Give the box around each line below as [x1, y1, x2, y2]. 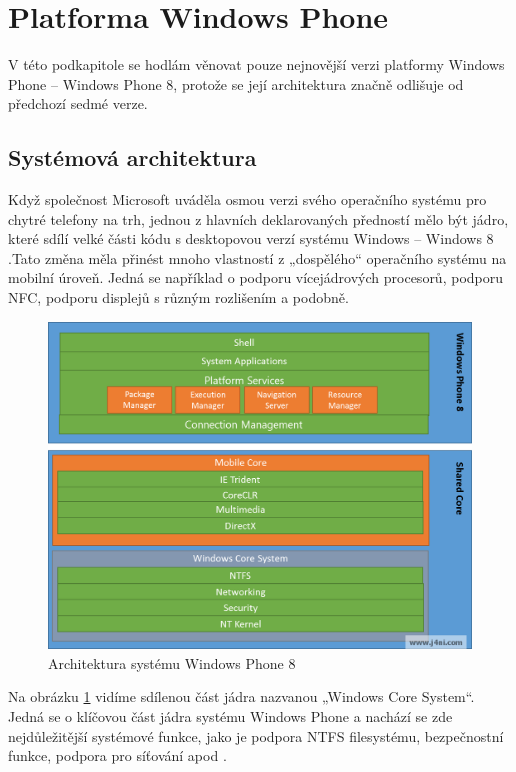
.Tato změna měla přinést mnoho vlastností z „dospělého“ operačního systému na [8, 247, 507, 268]
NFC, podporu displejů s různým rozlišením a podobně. [8, 287, 349, 308]
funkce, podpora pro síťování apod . [8, 745, 227, 766]
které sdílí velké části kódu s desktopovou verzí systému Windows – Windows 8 [8, 228, 494, 249]
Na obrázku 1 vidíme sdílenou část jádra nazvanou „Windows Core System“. [8, 686, 475, 707]
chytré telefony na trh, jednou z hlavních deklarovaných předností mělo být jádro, [8, 208, 509, 229]
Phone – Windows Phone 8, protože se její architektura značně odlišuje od [8, 73, 464, 94]
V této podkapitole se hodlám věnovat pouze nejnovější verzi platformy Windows [8, 54, 505, 75]
